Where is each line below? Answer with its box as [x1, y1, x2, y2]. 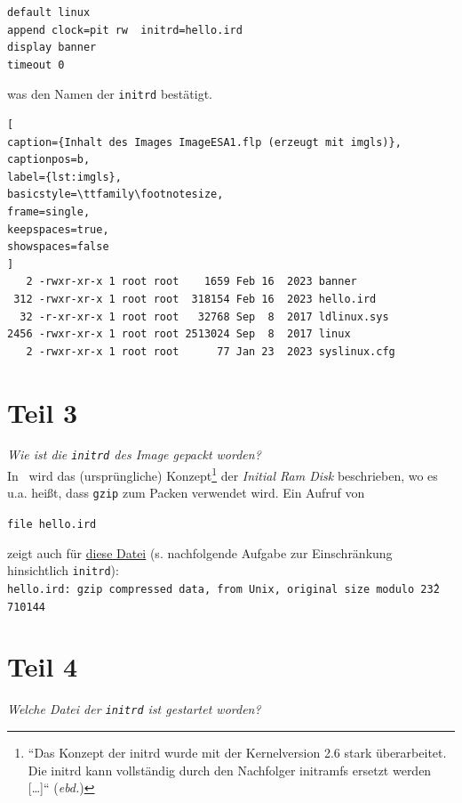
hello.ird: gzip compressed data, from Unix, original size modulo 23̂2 [7, 582, 440, 596]
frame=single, [7, 206, 91, 218]
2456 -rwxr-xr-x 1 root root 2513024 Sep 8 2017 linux [7, 328, 351, 341]
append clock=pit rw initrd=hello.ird [7, 23, 243, 36]
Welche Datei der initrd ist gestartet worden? [7, 700, 261, 718]
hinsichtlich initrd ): [7, 561, 119, 580]
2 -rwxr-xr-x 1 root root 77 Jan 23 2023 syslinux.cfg [26, 345, 395, 358]
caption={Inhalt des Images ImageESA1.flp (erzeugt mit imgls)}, [7, 135, 402, 149]
